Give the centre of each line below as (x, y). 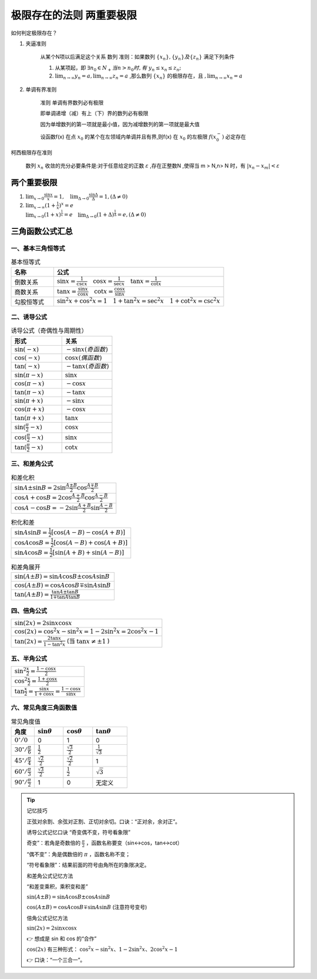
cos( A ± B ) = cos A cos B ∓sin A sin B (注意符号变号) (87, 907)
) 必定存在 (234, 136)
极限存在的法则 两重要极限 (74, 15)
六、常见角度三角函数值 (44, 708)
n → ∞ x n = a (229, 77)
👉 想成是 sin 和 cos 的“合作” (62, 939)
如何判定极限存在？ (34, 33)
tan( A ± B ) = (32, 594)
